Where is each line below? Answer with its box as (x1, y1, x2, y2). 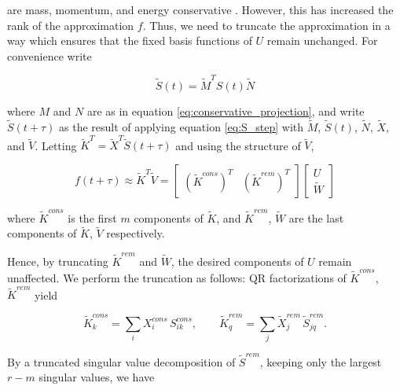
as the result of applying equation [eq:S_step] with (59, 118, 304, 134)
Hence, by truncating (7, 252, 108, 269)
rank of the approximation (7, 17, 134, 33)
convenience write (7, 47, 92, 64)
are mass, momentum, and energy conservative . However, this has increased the (7, 2, 394, 17)
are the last (288, 209, 344, 226)
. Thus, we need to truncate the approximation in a (142, 17, 391, 33)
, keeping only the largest (259, 353, 382, 370)
